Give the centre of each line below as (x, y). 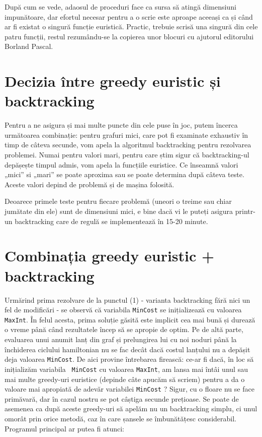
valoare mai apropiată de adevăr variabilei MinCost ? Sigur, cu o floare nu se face (129, 389)
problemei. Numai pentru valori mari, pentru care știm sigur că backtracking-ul (127, 155)
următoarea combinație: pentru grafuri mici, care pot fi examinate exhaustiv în (126, 134)
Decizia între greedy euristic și (113, 81)
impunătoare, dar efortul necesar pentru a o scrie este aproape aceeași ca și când (129, 16)
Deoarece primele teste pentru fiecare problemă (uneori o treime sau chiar (118, 201)
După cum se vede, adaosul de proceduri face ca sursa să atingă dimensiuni (120, 7)
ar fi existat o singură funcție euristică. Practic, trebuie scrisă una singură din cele (131, 26)
